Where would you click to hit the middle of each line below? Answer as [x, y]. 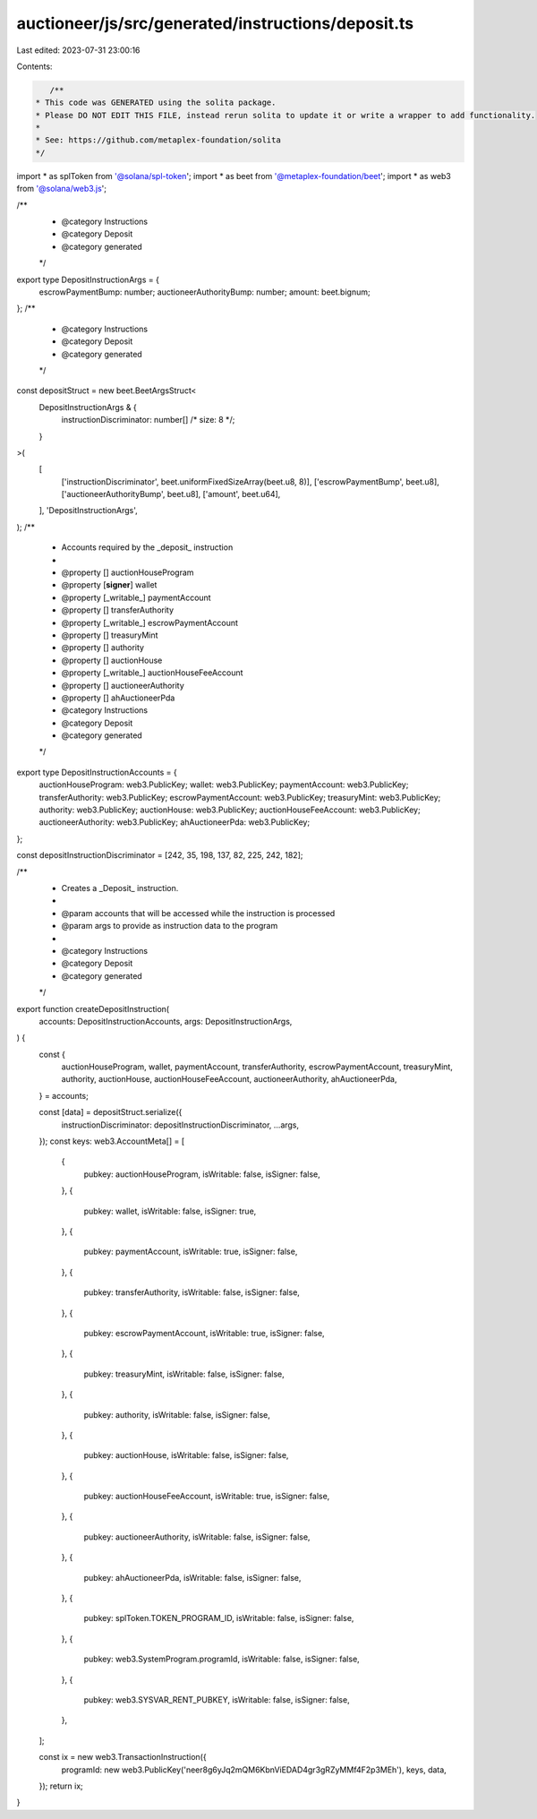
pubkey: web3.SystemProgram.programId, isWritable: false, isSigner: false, [222, 1659]
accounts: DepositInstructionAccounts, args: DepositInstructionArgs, [166, 1021]
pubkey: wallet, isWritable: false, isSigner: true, [170, 1211]
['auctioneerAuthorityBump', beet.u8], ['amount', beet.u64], [171, 494]
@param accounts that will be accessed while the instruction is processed [198, 913]
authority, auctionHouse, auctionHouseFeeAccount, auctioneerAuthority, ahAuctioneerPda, [229, 1079]
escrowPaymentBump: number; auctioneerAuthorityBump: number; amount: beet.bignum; [205, 292]
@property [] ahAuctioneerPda [118, 698]
